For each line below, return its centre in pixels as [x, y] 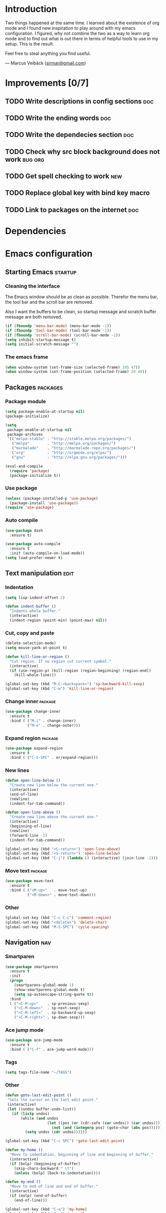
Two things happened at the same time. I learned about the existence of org [82, 23]
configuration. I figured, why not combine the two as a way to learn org [77, 33]
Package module [26, 401]
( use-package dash [24, 530]
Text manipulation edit [40, 573]
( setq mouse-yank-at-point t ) [36, 648]
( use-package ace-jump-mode [34, 1040]
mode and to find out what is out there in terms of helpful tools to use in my [82, 39]
